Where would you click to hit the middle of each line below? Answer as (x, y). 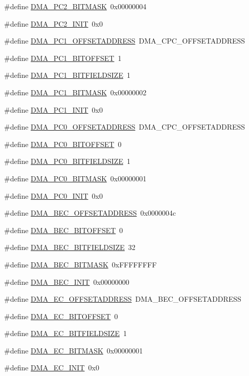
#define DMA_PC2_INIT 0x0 (53, 23)
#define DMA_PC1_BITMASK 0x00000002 (75, 92)
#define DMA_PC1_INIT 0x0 (53, 109)
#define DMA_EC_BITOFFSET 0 (61, 316)
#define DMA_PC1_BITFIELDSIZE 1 (67, 75)
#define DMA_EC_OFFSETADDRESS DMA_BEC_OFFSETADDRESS (123, 299)
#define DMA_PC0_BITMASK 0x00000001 (75, 178)
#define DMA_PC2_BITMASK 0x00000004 (75, 6)
